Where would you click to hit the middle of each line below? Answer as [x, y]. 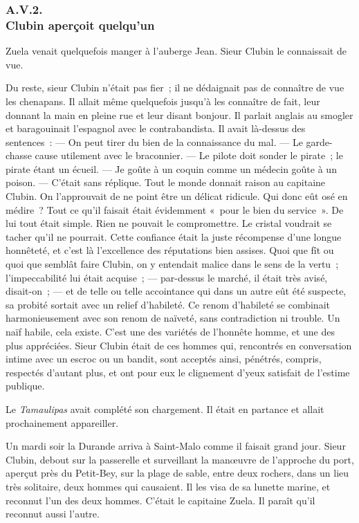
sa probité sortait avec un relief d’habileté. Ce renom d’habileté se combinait [168, 304]
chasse [19, 155]
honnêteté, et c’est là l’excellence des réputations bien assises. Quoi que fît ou [170, 250]
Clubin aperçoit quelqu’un [80, 25]
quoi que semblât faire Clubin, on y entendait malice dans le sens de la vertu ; [172, 264]
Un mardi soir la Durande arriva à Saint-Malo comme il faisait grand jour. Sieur [176, 446]
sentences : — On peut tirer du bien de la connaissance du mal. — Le [154, 141]
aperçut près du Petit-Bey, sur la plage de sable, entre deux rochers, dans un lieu [177, 473]
